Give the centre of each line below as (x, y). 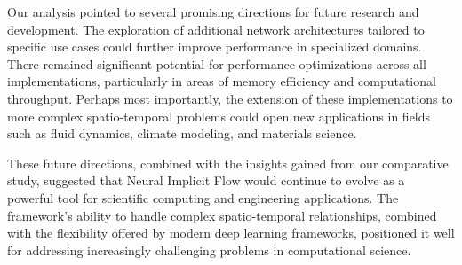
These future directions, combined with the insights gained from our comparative (228, 163)
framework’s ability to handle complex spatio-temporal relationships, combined (222, 215)
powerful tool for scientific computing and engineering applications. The (203, 197)
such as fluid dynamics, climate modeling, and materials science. (182, 133)
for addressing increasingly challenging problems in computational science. (209, 249)
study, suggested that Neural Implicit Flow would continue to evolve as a (206, 180)
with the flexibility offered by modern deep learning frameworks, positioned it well (231, 233)
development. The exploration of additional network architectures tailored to (216, 29)
